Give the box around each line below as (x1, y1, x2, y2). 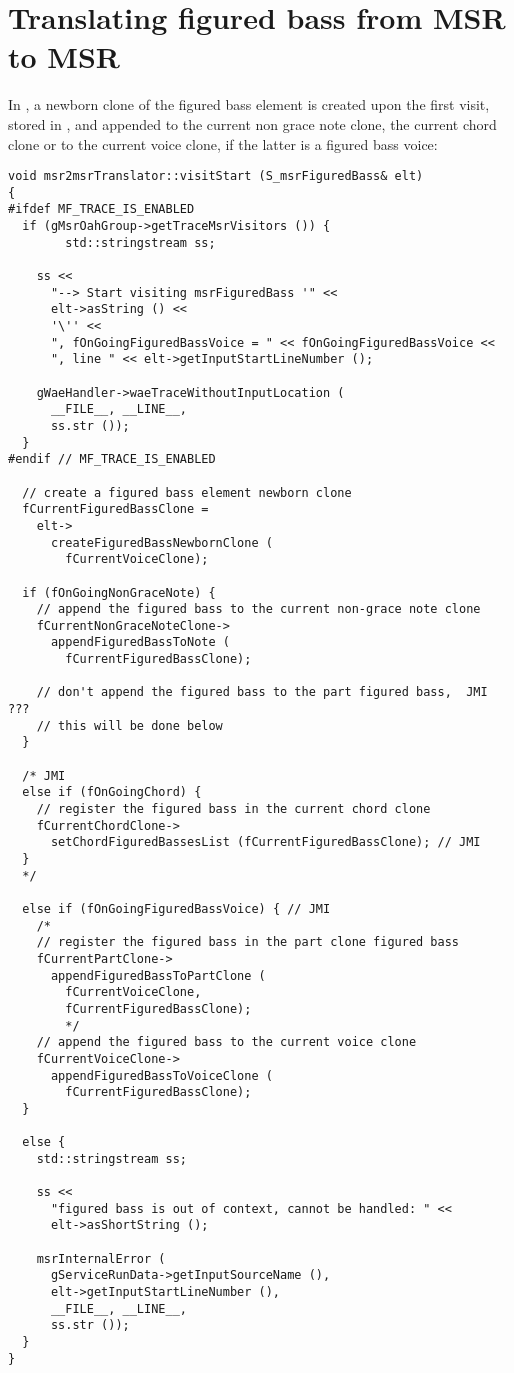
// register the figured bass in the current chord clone (36, 802, 431, 817)
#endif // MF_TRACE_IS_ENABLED (8, 452, 216, 467)
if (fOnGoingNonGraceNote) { (22, 585, 216, 600)
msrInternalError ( (36, 1251, 166, 1266)
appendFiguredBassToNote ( (50, 635, 230, 650)
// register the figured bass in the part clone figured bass (36, 935, 460, 950)
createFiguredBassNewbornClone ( (50, 535, 273, 550)
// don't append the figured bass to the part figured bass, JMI (36, 685, 488, 700)
